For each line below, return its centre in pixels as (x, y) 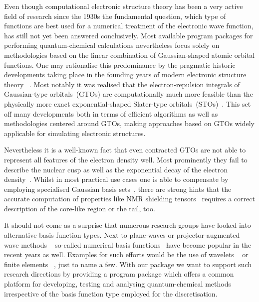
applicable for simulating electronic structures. (75, 133)
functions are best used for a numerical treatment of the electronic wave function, (129, 26)
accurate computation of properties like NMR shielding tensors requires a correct (129, 199)
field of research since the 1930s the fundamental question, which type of (115, 16)
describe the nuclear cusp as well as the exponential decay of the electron (116, 169)
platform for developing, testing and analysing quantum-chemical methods (118, 284)
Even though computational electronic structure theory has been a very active (124, 6)
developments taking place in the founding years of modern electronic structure (125, 75)
